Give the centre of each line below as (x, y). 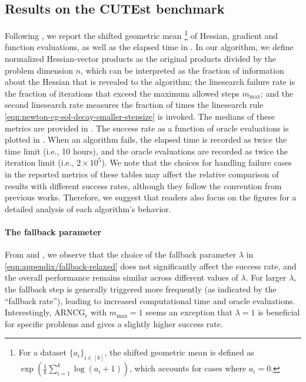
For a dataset (42, 352)
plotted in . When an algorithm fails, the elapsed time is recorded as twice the (146, 139)
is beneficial (279, 312)
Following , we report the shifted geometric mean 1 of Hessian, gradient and (142, 34)
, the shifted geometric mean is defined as (179, 352)
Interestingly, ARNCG (45, 312)
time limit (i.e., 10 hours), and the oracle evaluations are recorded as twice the (147, 151)
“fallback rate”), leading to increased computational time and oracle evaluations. (150, 300)
